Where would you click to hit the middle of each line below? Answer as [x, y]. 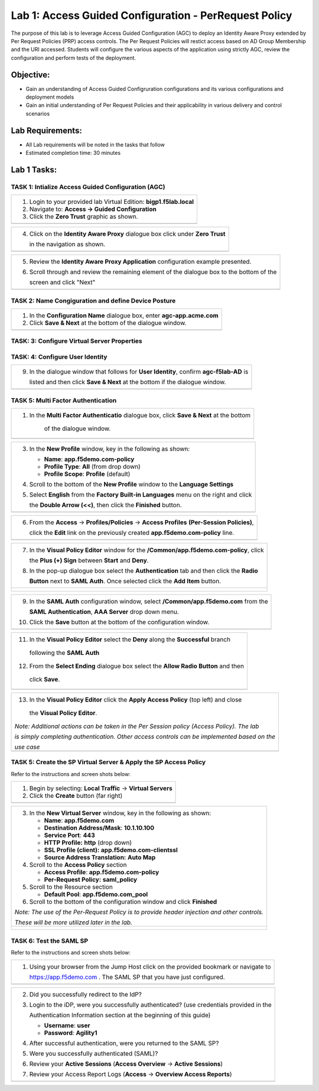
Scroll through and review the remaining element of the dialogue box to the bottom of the [153, 272]
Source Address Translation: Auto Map [100, 858]
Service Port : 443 [69, 835]
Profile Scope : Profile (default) [87, 474]
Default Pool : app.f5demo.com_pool [96, 894]
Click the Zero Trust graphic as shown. [84, 217]
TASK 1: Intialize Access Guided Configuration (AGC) [88, 187]
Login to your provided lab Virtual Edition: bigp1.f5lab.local [112, 202]
